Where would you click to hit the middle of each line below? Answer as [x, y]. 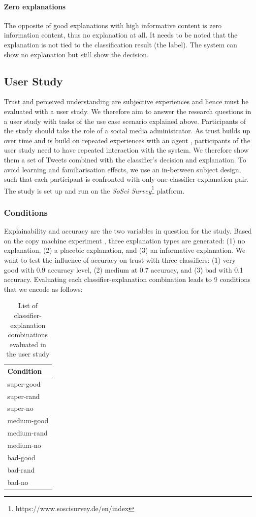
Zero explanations [35, 6]
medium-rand [28, 433]
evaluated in [28, 344]
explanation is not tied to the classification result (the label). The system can [121, 44]
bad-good [21, 457]
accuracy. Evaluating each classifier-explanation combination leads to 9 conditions [127, 279]
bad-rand [21, 469]
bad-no [18, 482]
